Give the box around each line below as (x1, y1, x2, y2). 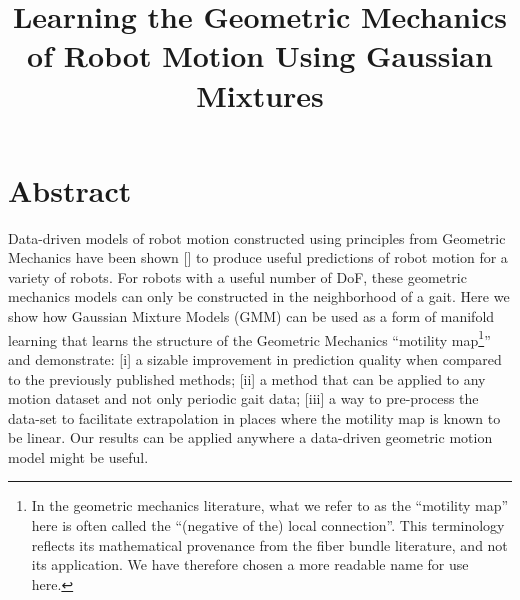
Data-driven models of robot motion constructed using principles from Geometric (8, 227, 506, 248)
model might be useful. (8, 446, 149, 467)
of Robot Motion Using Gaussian (27, 35, 493, 76)
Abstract (8, 169, 132, 210)
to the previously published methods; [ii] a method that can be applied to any (8, 368, 486, 389)
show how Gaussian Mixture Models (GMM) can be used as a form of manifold (8, 306, 495, 327)
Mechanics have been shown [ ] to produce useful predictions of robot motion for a (8, 247, 508, 268)
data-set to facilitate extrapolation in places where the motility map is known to (8, 407, 501, 428)
